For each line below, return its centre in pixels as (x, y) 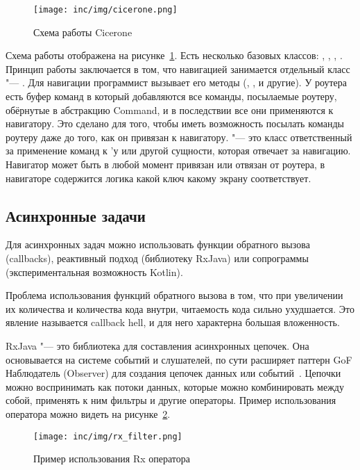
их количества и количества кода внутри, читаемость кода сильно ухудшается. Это (180, 308)
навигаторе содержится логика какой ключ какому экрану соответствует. (158, 178)
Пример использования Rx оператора (112, 459)
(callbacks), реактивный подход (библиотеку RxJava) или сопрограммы (157, 258)
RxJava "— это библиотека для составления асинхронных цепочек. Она (157, 345)
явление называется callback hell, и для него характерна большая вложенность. (173, 322)
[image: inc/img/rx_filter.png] (108, 436)
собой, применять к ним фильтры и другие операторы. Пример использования (171, 400)
